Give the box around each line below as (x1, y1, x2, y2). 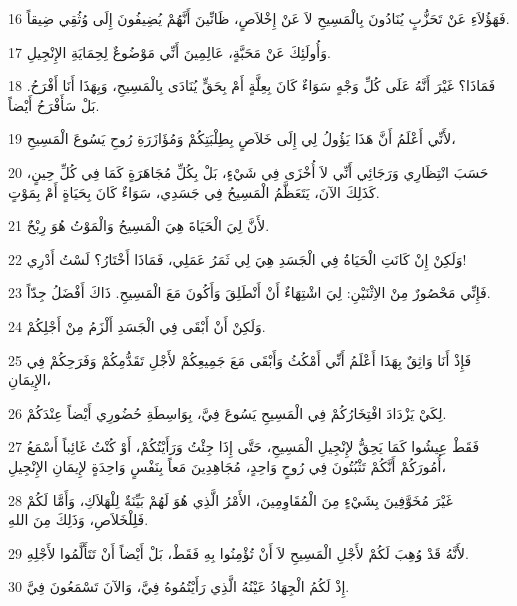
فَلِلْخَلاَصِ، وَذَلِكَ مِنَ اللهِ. (8, 509, 149, 530)
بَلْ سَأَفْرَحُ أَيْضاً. (8, 94, 100, 115)
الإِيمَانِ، (8, 369, 51, 390)
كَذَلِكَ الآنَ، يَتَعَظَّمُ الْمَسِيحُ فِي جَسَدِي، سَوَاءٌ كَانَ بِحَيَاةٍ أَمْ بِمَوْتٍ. (8, 181, 380, 202)
